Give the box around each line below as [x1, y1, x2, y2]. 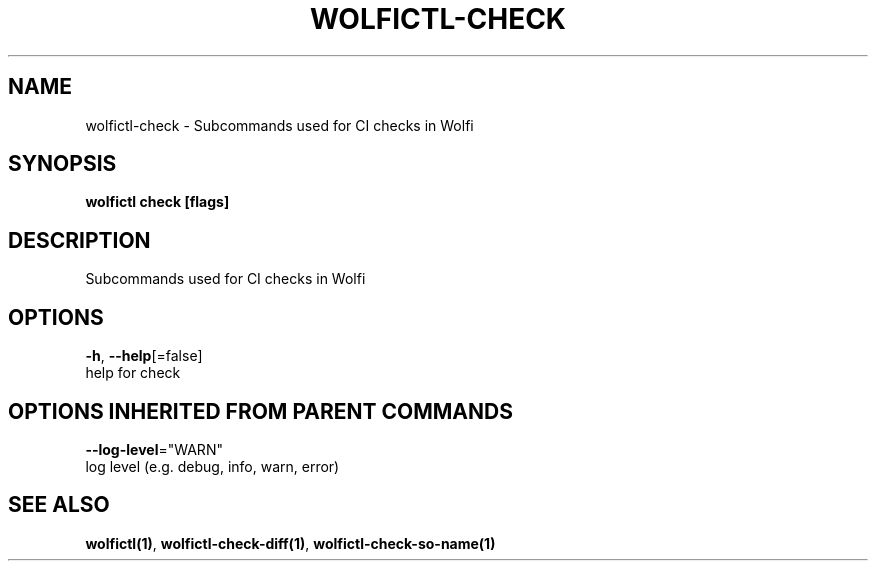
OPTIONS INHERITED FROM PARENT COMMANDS [8, 398, 513, 424]
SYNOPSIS [8, 151, 117, 177]
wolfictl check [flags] [85, 193, 230, 211]
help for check [85, 364, 181, 382]
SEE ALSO [8, 492, 110, 518]
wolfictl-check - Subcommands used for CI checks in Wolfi [85, 116, 474, 134]
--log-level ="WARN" [85, 440, 223, 458]
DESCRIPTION [8, 227, 151, 253]
